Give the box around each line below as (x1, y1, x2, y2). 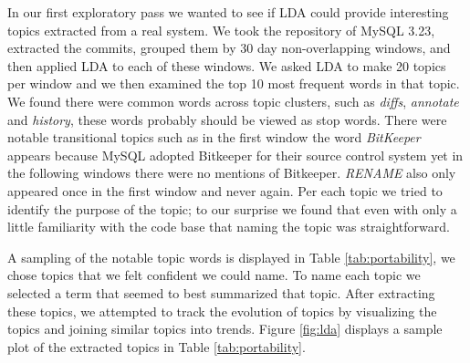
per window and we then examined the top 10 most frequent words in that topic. (7, 74, 460, 93)
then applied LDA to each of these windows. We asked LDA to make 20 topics (7, 56, 446, 75)
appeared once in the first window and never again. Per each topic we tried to (7, 181, 443, 200)
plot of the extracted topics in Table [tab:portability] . (7, 337, 306, 356)
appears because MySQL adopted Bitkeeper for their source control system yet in (7, 145, 464, 164)
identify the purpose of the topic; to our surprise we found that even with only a (7, 199, 457, 218)
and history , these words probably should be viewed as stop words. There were (7, 109, 447, 129)
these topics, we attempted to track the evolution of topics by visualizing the (7, 301, 437, 320)
